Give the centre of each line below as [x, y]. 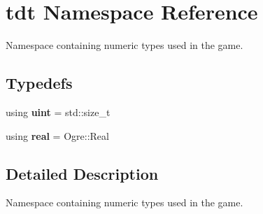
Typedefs [39, 83]
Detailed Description [82, 173]
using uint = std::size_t [58, 112]
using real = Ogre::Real [57, 135]
